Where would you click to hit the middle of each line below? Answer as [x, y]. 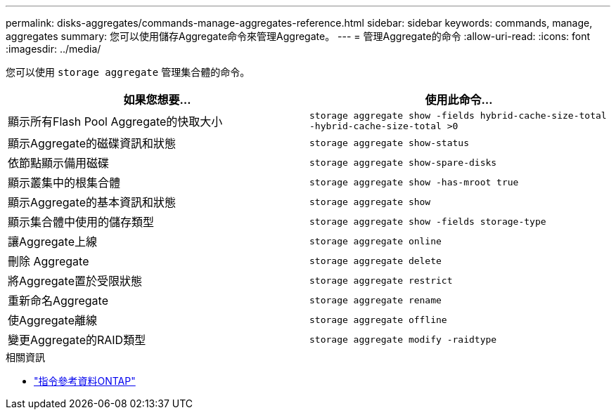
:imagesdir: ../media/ [53, 49]
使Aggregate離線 [52, 320]
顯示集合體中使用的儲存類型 [81, 222]
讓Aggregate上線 [52, 242]
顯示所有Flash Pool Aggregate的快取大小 [115, 121]
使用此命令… [459, 100]
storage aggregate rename [376, 300]
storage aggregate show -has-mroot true [414, 182]
